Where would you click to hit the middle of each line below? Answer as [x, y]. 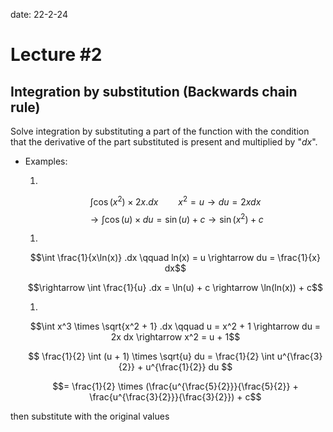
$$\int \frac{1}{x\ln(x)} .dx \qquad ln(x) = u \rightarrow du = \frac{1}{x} [175, 258]
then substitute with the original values [90, 416]
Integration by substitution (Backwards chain [154, 91]
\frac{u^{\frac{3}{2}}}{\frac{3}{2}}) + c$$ [175, 397]
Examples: [46, 161]
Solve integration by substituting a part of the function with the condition [160, 131]
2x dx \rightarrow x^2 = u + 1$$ [175, 337]
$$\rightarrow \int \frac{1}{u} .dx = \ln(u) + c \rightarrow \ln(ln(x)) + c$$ [175, 288]
